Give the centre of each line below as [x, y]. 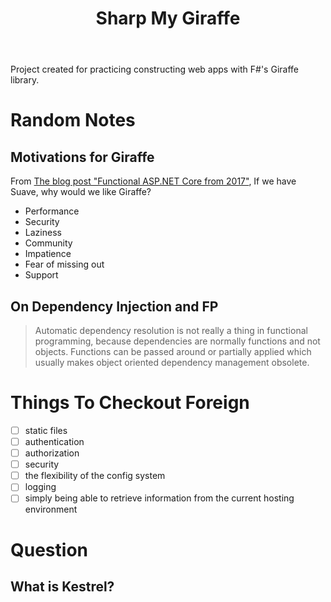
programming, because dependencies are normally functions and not [177, 341]
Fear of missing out [64, 264]
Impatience [48, 254]
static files [46, 430]
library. [25, 80]
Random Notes [73, 120]
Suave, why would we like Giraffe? [81, 192]
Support [41, 275]
